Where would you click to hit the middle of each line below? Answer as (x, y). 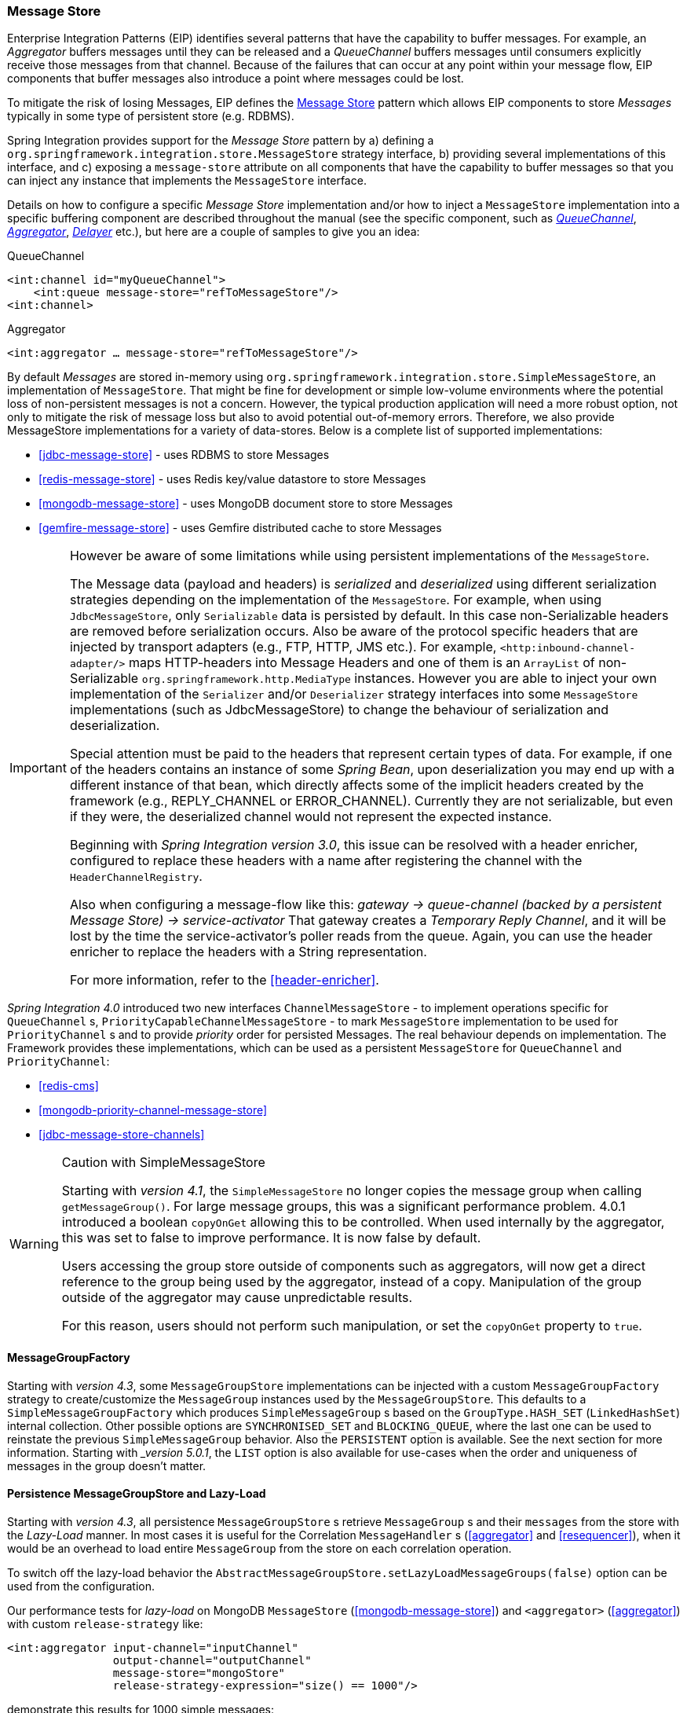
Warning (34, 1244)
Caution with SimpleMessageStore (163, 1163)
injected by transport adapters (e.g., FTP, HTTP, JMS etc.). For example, (283, 647)
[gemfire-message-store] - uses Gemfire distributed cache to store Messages (240, 528)
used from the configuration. (81, 1586)
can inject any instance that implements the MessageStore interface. (187, 181)
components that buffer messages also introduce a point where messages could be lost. (236, 79)
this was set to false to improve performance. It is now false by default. (271, 1238)
